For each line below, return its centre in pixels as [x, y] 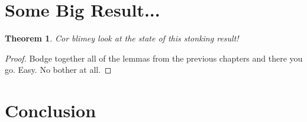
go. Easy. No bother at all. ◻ [58, 70]
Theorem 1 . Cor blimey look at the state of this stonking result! [122, 38]
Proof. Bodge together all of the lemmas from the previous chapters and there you [154, 58]
